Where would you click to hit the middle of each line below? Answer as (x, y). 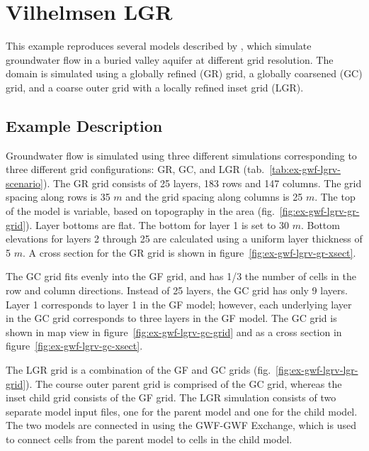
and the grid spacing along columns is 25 (214, 197)
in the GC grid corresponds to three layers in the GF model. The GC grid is (171, 318)
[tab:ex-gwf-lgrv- (305, 169)
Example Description (84, 125)
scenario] (25, 183)
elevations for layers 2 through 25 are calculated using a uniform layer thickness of (184, 239)
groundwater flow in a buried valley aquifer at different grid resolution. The (170, 59)
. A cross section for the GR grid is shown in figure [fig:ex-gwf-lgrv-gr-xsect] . (189, 252)
